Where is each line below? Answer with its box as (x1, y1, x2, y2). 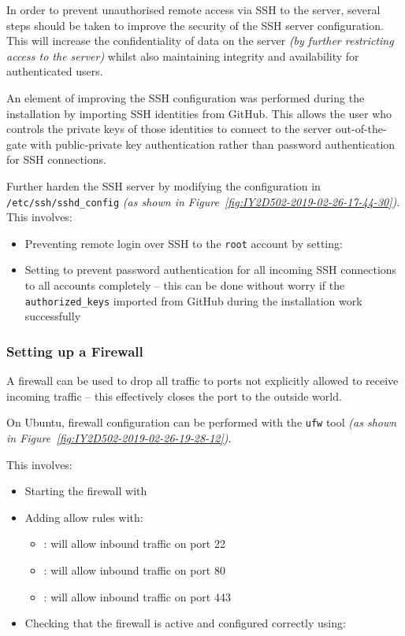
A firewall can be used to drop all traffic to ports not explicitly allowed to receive (6, 372, 399, 389)
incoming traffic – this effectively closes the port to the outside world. (6, 387, 342, 404)
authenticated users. (6, 63, 103, 79)
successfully (24, 308, 81, 324)
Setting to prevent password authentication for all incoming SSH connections (24, 261, 397, 278)
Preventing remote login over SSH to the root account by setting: (24, 235, 343, 251)
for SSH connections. (6, 151, 106, 168)
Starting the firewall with (24, 483, 147, 499)
